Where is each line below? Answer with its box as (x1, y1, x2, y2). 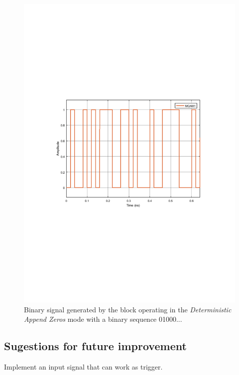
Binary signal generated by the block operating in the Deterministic (24, 304, 232, 314)
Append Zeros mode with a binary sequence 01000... (24, 314, 182, 324)
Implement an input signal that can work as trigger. (4, 361, 163, 372)
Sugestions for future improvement (4, 338, 187, 354)
